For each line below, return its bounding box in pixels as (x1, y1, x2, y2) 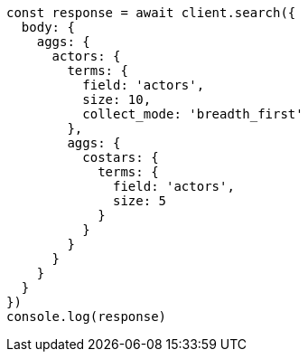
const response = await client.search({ (6, 5, 296, 20)
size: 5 (113, 194, 167, 208)
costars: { (82, 150, 159, 165)
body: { (21, 20, 75, 34)
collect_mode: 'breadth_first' (82, 107, 303, 121)
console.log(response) (6, 309, 167, 324)
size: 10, (82, 92, 152, 107)
